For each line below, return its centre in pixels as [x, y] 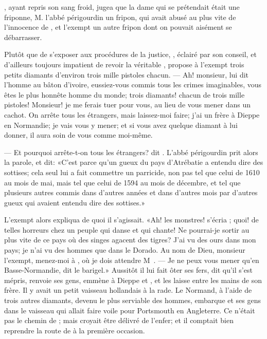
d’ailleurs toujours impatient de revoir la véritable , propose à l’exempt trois [124, 64]
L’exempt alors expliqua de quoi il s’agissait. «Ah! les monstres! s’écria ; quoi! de [131, 220]
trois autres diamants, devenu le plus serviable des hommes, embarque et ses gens [133, 300]
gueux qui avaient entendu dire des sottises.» [75, 202]
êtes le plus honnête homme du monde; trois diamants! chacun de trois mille [124, 94]
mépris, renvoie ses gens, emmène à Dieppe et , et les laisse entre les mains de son [133, 280]
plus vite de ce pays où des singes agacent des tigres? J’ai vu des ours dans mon [130, 240]
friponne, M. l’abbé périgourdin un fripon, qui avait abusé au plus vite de [120, 17]
